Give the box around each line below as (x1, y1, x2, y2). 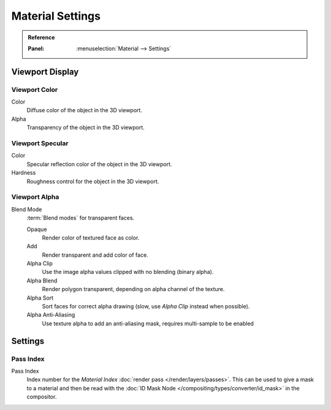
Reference (28, 34, 55, 41)
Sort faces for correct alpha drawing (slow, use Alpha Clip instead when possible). (42, 303, 250, 310)
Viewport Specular (11, 139, 69, 148)
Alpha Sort (26, 294, 54, 302)
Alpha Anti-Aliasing (26, 311, 75, 319)
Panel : (28, 45, 45, 52)
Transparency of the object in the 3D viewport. (26, 124, 145, 131)
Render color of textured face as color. (42, 233, 140, 241)
